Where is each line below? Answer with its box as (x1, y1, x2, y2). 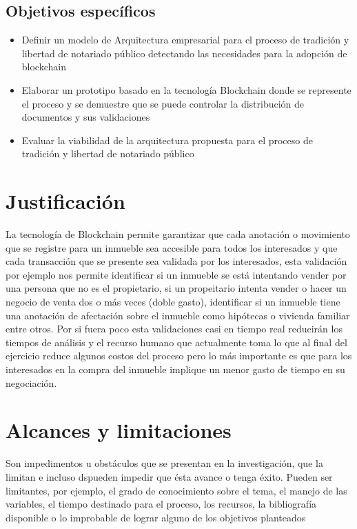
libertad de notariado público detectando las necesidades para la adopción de (21, 46, 347, 60)
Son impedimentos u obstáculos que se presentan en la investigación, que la (6, 456, 323, 470)
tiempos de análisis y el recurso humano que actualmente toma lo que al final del (6, 335, 347, 349)
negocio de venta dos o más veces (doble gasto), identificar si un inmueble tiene (6, 295, 340, 309)
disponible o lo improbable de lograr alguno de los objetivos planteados (6, 510, 306, 524)
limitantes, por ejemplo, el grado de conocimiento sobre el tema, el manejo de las (6, 483, 347, 497)
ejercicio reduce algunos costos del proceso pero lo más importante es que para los (6, 348, 352, 363)
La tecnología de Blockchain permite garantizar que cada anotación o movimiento (6, 227, 350, 241)
